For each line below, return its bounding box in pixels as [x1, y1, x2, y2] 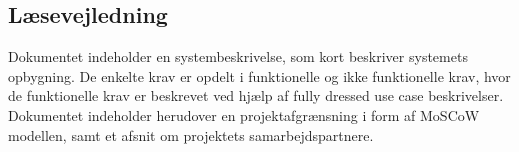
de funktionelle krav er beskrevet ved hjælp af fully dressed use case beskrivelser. [8, 85, 504, 106]
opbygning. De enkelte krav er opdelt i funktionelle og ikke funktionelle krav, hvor [8, 65, 511, 86]
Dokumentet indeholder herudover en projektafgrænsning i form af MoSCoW [8, 104, 480, 125]
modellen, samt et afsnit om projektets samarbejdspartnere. [8, 124, 374, 145]
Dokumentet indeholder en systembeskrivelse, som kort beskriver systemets [8, 46, 468, 67]
